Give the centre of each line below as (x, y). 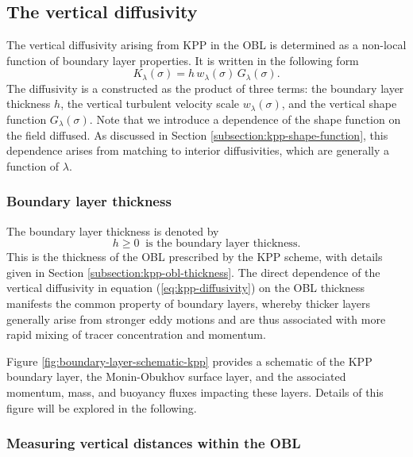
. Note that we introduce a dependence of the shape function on (245, 119)
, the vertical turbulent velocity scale (150, 104)
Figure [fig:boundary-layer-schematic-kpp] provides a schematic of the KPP (189, 361)
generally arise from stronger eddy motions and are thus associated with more (196, 319)
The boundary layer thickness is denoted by (113, 230)
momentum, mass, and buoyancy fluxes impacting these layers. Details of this (195, 392)
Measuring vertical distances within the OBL (154, 443)
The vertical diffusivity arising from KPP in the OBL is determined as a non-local (206, 45)
